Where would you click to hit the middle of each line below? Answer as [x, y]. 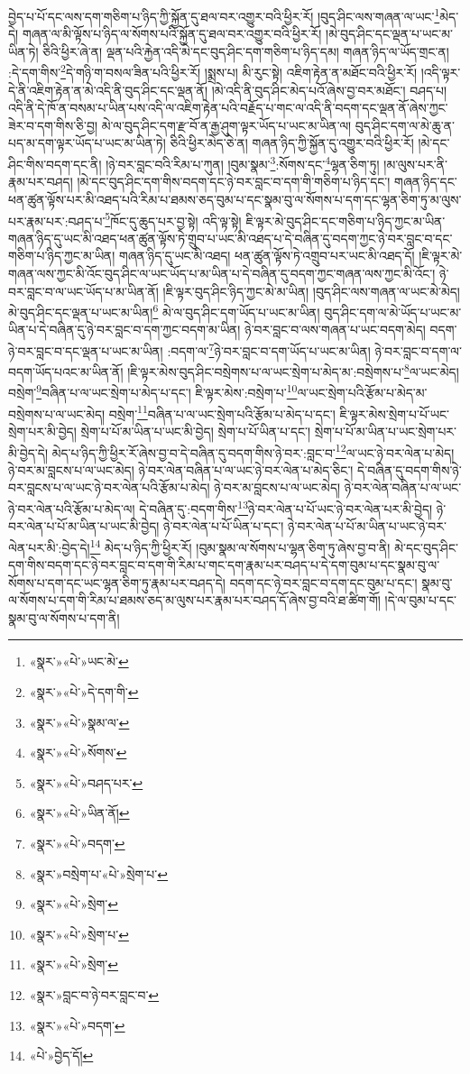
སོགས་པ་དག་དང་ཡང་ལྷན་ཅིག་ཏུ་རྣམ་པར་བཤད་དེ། [117, 582]
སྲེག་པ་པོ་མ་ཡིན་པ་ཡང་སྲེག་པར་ [386, 431]
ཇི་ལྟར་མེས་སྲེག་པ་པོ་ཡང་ [394, 413]
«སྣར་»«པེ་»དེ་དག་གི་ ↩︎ [84, 692]
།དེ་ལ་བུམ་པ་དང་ [420, 600]
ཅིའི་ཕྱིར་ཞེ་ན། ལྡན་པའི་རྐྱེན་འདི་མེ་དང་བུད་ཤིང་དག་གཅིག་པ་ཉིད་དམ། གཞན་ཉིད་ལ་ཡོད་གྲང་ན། [246, 51]
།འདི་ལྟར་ [441, 73]
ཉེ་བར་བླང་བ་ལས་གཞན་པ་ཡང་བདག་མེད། [335, 330]
